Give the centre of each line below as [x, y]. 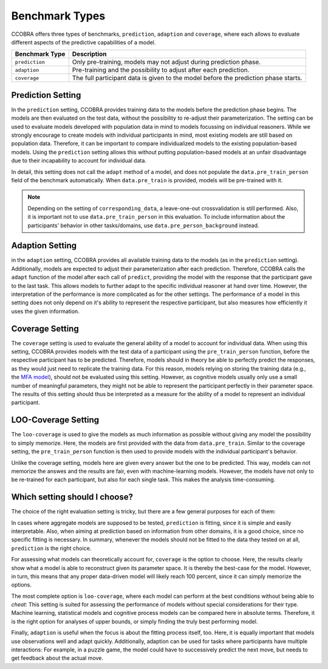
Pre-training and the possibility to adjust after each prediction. [161, 70]
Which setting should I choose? [72, 497]
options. [22, 585]
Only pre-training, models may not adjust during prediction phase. [166, 62]
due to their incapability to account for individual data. [79, 160]
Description [89, 54]
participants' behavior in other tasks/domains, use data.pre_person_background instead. [143, 225]
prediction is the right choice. [51, 548]
